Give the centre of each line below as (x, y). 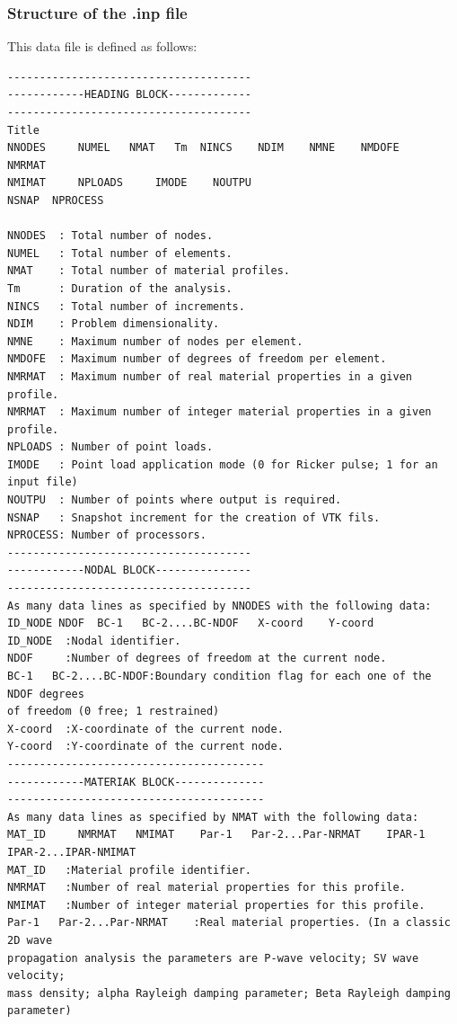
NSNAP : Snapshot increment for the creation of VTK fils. (194, 517)
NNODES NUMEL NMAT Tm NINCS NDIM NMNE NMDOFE (203, 148)
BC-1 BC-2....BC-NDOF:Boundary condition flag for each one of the (220, 676)
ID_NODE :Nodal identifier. (94, 641)
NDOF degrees (46, 694)
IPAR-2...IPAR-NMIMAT (72, 852)
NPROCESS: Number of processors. (107, 535)
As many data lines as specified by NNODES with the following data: (220, 605)
